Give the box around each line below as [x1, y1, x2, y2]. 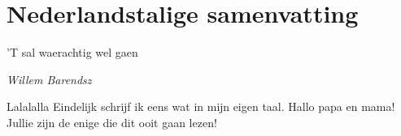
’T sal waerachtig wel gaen [7, 44, 138, 61]
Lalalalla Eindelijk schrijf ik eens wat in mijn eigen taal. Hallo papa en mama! [7, 98, 395, 115]
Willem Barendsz [7, 70, 92, 87]
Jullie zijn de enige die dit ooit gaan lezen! [7, 113, 217, 130]
